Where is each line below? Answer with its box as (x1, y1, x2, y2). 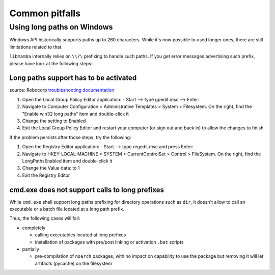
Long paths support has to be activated (9, 74, 137, 82)
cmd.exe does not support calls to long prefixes (9, 185, 164, 194)
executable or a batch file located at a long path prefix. (9, 206, 124, 212)
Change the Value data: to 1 (22, 165, 80, 171)
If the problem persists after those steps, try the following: (9, 134, 131, 140)
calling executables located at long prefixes (35, 232, 126, 238)
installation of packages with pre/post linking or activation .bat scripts (35, 239, 184, 245)
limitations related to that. (9, 44, 63, 50)
